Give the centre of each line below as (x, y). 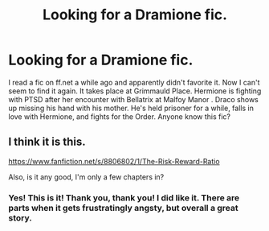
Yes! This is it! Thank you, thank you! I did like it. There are (124, 197)
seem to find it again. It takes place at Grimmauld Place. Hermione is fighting (135, 91)
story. (20, 217)
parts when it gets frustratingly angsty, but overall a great (123, 208)
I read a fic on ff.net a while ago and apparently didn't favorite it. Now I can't (134, 82)
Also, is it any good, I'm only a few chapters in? (86, 177)
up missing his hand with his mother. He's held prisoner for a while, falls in (131, 108)
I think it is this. (47, 142)
